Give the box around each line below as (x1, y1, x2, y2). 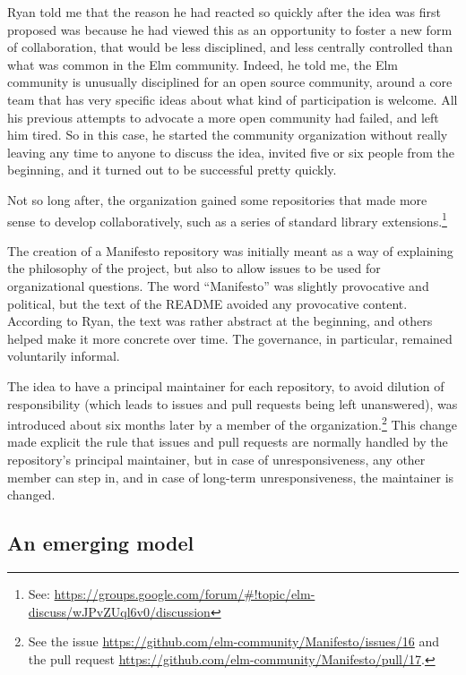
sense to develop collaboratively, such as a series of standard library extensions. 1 (7, 209, 447, 230)
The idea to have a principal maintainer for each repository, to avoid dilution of (7, 376, 444, 395)
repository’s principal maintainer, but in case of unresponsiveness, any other (7, 449, 426, 468)
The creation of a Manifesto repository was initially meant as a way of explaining (7, 241, 453, 260)
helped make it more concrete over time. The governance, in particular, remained (7, 329, 453, 347)
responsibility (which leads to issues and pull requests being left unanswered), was (7, 394, 458, 413)
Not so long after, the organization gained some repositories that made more (7, 190, 427, 209)
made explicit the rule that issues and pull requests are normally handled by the (7, 432, 448, 451)
